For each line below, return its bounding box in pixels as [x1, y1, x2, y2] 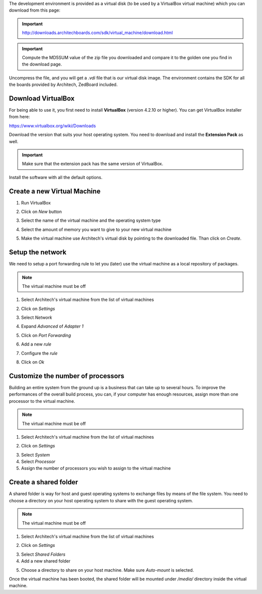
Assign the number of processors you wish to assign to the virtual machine [21, 465, 171, 471]
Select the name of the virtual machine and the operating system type [21, 217, 161, 223]
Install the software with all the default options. [9, 174, 103, 180]
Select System [21, 452, 50, 458]
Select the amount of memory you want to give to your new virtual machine [21, 226, 172, 232]
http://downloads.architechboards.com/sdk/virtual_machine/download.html [22, 30, 173, 36]
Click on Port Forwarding [21, 332, 71, 338]
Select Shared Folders [21, 551, 65, 557]
